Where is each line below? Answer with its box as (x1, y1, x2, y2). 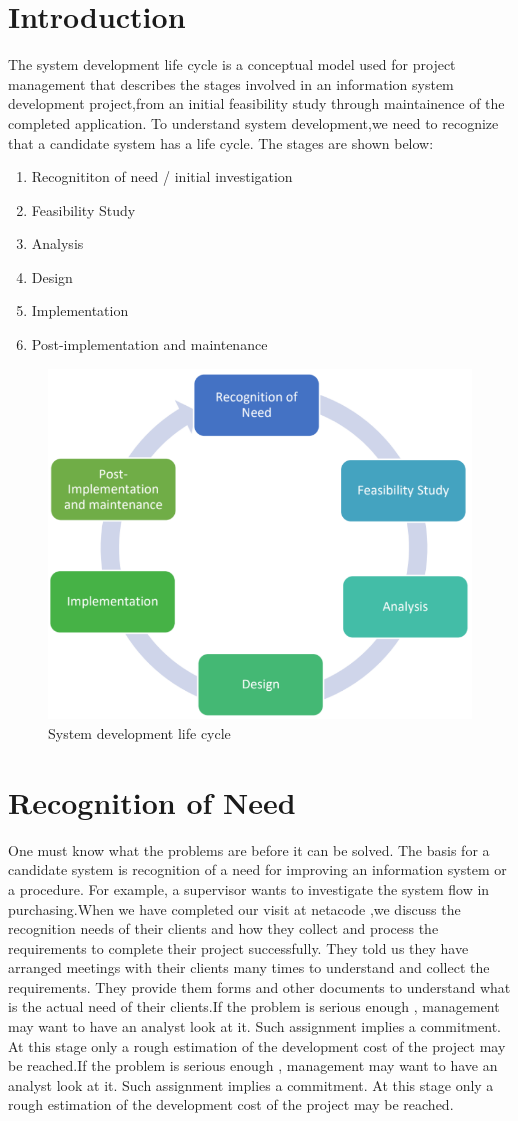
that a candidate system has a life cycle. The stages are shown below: (8, 132, 434, 153)
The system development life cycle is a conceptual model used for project (8, 54, 456, 75)
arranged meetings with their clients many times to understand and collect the (8, 957, 490, 978)
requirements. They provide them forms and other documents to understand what (8, 976, 511, 997)
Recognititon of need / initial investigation (31, 166, 293, 187)
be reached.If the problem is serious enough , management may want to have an (8, 1055, 498, 1076)
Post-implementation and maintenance (31, 334, 268, 355)
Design (31, 266, 73, 287)
